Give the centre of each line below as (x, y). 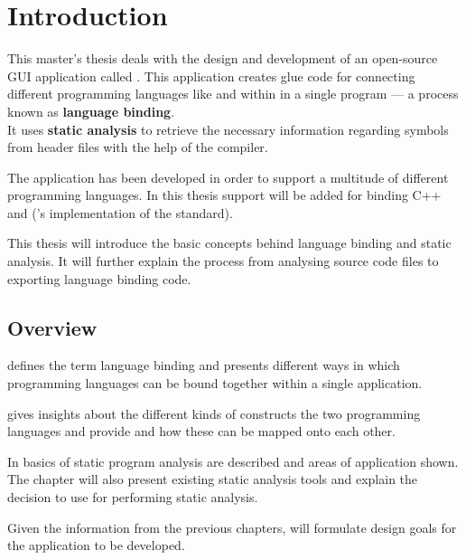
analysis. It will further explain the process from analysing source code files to (223, 261)
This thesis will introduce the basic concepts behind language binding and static (229, 243)
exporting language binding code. (99, 278)
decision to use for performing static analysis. (133, 497)
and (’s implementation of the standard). (120, 212)
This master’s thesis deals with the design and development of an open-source (223, 58)
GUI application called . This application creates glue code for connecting (211, 76)
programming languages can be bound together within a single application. (215, 383)
